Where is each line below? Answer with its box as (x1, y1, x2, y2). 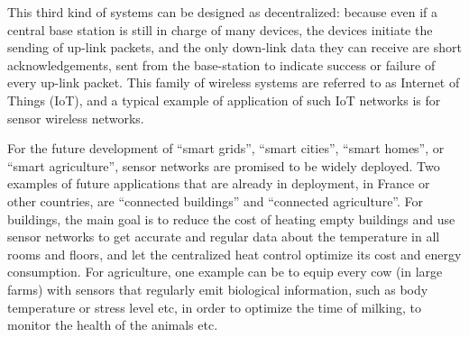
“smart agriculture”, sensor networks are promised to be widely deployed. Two (7, 156, 440, 175)
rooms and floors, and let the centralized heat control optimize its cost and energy (7, 244, 462, 263)
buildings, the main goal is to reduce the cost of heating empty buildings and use (7, 209, 455, 228)
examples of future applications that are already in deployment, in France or (7, 174, 430, 193)
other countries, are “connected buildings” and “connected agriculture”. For (7, 191, 424, 210)
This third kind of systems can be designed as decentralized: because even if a (7, 3, 437, 21)
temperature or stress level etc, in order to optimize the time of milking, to (7, 297, 421, 316)
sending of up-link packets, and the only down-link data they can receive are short (7, 38, 462, 57)
